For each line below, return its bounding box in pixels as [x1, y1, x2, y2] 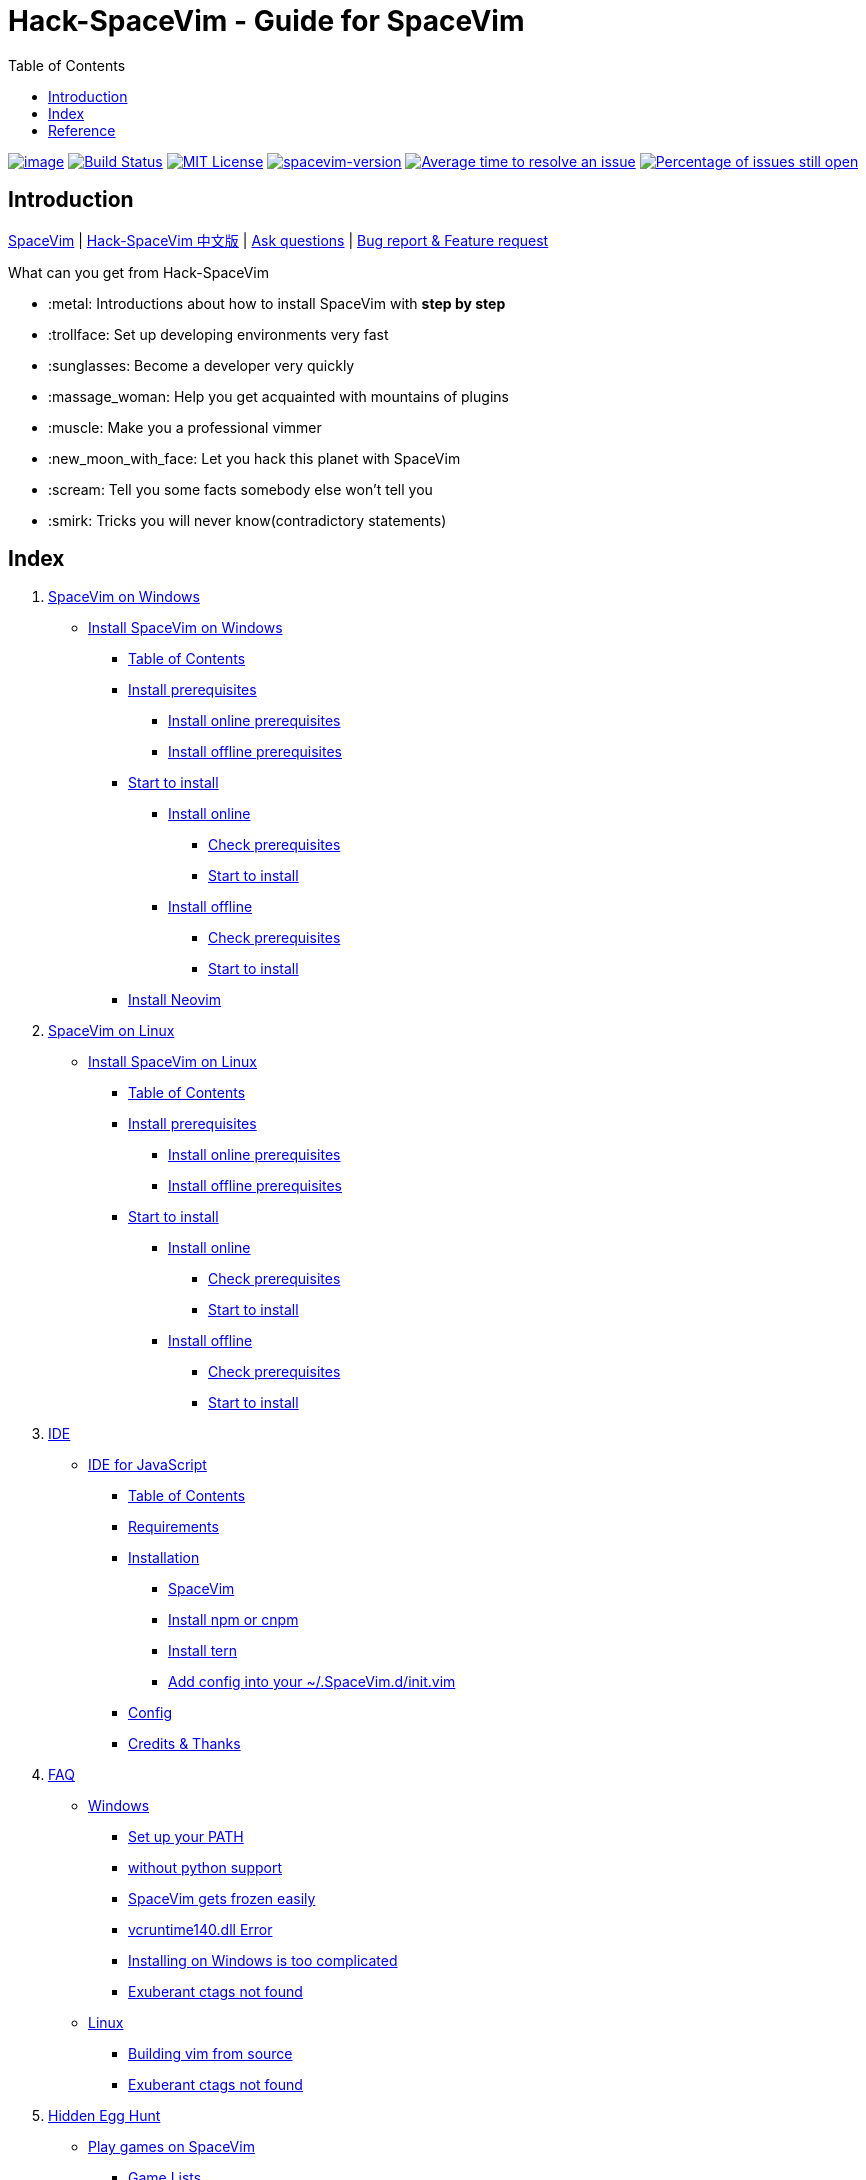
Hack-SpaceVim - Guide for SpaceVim [8, 4, 525, 38]
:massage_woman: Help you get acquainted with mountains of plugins [48, 387, 509, 405]
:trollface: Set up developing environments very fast [48, 325, 389, 343]
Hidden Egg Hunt [48, 2107, 161, 2125]
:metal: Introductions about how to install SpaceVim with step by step [48, 294, 506, 312]
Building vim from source [128, 2045, 293, 2063]
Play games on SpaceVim [88, 2138, 255, 2156]
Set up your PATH [128, 1828, 244, 1846]
